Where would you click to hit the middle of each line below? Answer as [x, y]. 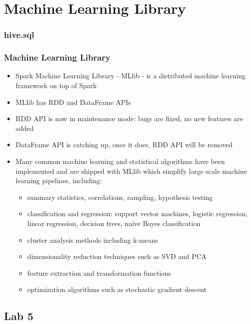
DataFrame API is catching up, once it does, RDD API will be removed [124, 145]
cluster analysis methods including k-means [93, 240]
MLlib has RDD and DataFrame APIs [73, 102]
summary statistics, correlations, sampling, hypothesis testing [120, 197]
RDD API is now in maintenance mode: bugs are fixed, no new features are [129, 118]
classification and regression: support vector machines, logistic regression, [137, 213]
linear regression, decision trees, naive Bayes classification [114, 223]
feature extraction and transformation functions [99, 273]
